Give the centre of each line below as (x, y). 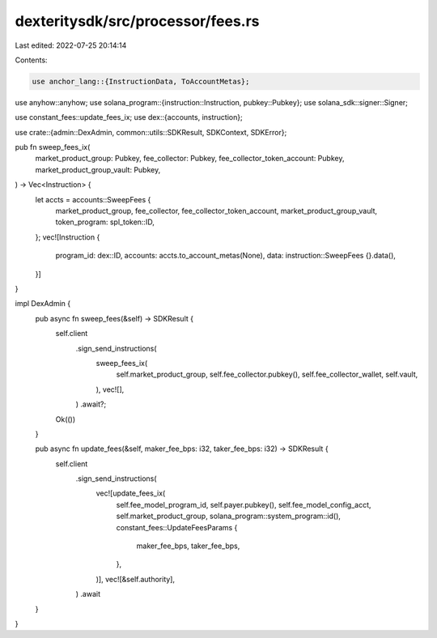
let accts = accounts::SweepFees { (93, 199)
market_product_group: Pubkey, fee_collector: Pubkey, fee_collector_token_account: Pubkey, (190, 159)
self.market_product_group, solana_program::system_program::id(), (229, 516)
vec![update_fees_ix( (131, 493)
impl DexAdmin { (43, 304)
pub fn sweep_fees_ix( (53, 147)
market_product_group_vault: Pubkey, (98, 169)
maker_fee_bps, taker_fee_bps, (188, 546)
